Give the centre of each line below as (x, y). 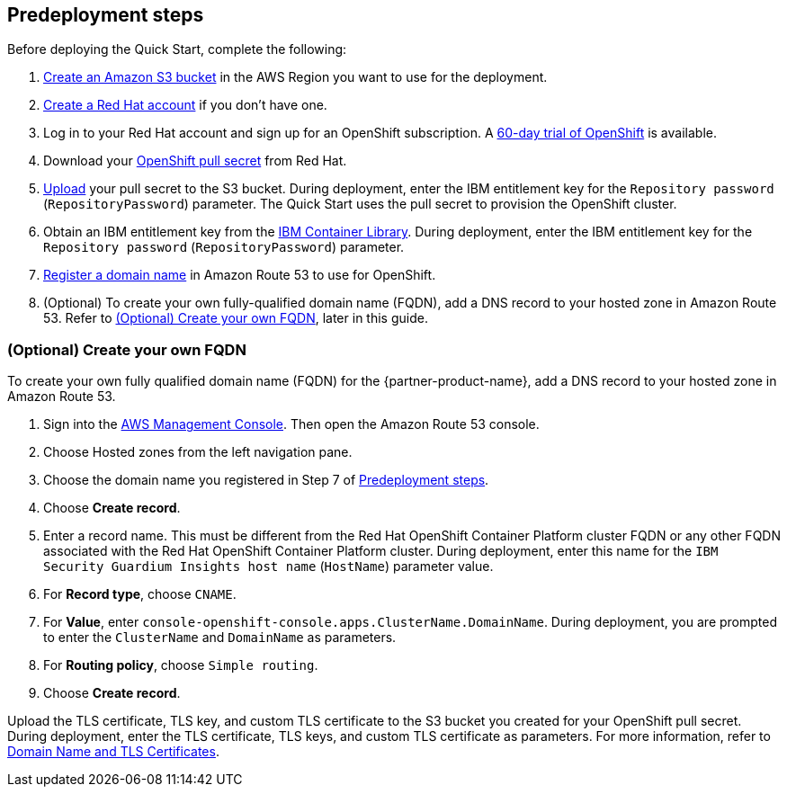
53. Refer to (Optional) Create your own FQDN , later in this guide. (236, 318)
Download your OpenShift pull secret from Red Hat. (195, 161)
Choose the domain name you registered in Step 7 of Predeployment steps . (266, 480)
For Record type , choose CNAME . (140, 594)
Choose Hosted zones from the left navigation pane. (198, 452)
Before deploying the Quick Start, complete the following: (177, 49)
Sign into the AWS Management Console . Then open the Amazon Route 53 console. (291, 424)
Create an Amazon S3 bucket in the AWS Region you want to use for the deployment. (295, 77)
